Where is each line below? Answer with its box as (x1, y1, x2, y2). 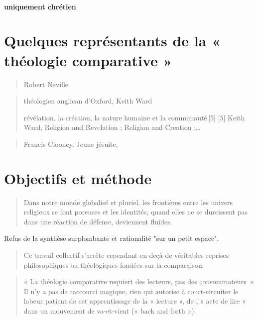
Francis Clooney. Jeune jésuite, (23, 138, 118, 149)
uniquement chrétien (4, 1, 76, 11)
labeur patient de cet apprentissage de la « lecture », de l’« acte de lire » (23, 296, 246, 306)
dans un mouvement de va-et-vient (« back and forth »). (23, 305, 196, 316)
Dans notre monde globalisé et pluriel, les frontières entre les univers (23, 197, 233, 207)
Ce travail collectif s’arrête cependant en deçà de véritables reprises (23, 249, 229, 260)
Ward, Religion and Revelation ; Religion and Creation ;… (23, 122, 201, 132)
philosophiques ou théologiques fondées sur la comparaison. (23, 259, 204, 270)
